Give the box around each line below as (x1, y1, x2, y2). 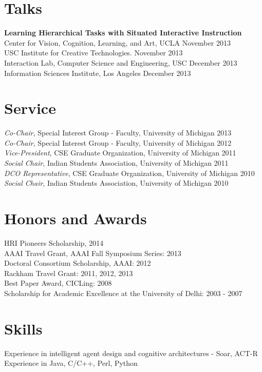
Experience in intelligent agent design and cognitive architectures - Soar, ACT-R (4, 347, 258, 358)
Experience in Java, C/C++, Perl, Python (4, 358, 138, 368)
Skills (4, 318, 43, 339)
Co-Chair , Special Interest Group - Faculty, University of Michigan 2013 (4, 127, 232, 138)
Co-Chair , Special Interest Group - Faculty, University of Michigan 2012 (4, 137, 232, 148)
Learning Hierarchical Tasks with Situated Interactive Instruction (4, 27, 242, 38)
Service (4, 97, 56, 119)
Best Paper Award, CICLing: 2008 (4, 278, 112, 288)
